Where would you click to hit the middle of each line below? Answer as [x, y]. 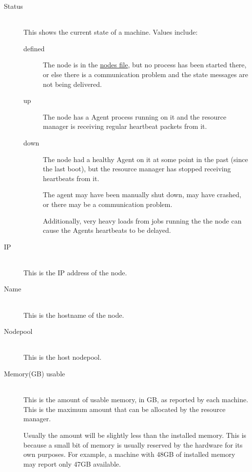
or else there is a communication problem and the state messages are [145, 74]
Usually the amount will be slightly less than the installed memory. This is [135, 435]
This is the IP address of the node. [75, 272]
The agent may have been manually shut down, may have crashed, [142, 195]
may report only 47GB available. [72, 463]
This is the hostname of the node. [74, 315]
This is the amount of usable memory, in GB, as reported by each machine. [136, 400]
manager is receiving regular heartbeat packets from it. [125, 126]
